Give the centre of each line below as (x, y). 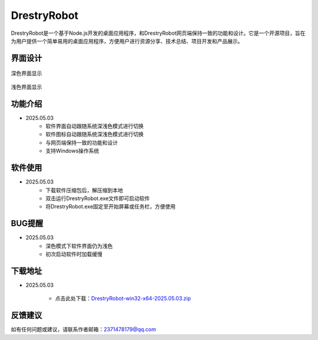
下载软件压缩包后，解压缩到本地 (84, 190)
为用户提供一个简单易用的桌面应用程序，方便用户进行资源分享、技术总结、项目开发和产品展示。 (127, 41)
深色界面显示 (26, 73)
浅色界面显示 (26, 87)
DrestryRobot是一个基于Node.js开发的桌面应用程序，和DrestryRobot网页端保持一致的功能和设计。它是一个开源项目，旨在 (158, 33)
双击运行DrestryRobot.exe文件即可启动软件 (98, 198)
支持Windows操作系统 (72, 151)
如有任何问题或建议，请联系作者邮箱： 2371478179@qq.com (83, 329)
